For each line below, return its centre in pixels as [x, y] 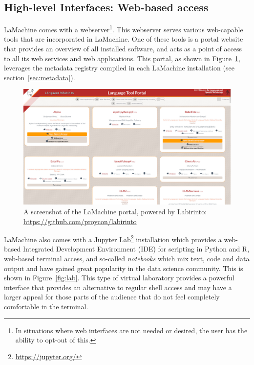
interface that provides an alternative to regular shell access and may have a [118, 287]
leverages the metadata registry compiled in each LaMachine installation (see [119, 68]
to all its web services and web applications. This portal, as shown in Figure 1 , [122, 58]
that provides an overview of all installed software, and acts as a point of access [123, 49]
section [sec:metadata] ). [40, 77]
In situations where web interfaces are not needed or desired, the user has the [131, 330]
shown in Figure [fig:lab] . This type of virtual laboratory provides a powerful [119, 278]
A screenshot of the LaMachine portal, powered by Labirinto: [115, 212]
